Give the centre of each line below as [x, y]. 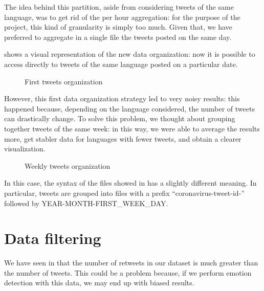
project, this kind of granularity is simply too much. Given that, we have [118, 27]
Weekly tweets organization [68, 165]
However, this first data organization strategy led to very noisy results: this [122, 98]
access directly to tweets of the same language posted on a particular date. [121, 64]
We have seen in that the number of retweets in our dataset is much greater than [131, 263]
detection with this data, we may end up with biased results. [99, 283]
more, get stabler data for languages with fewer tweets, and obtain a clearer [123, 138]
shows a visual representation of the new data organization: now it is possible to [130, 54]
